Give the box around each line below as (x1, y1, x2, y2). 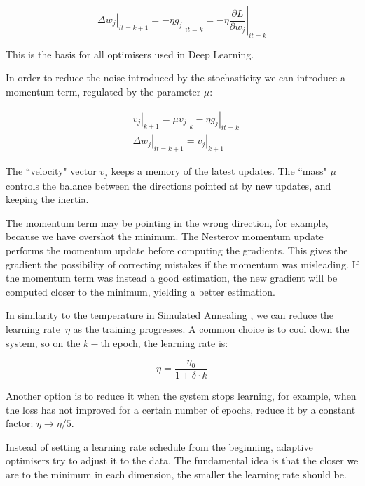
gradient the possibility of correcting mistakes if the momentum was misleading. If (6, 256, 359, 271)
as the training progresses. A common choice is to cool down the (73, 322, 350, 336)
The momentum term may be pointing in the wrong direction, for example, (6, 215, 329, 230)
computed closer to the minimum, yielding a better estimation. (6, 284, 275, 298)
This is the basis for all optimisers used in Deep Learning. (6, 46, 254, 61)
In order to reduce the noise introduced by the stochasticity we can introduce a (6, 70, 345, 85)
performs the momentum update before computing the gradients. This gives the (6, 243, 348, 258)
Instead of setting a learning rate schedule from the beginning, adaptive (6, 439, 313, 454)
